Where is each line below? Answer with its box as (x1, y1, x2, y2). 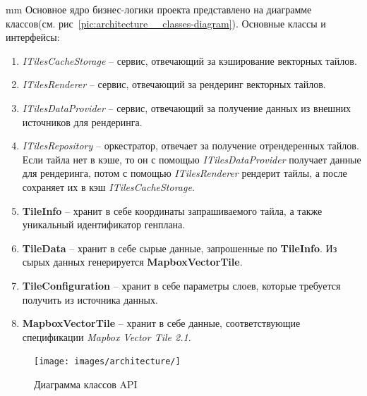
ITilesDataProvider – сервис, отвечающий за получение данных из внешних (22, 100, 351, 115)
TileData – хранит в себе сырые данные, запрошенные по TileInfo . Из (22, 240, 337, 255)
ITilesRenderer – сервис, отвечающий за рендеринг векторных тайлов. (22, 77, 326, 92)
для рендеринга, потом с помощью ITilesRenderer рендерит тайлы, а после (22, 166, 347, 180)
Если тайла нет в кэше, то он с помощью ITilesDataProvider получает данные (22, 151, 361, 166)
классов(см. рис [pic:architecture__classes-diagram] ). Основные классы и (6, 16, 326, 30)
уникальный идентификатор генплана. (22, 217, 186, 232)
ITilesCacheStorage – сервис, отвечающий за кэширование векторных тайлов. (22, 53, 357, 68)
